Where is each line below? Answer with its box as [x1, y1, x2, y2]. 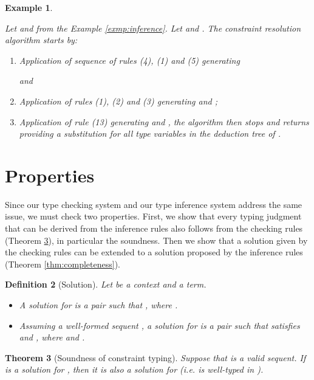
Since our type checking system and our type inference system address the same [5, 198, 302, 210]
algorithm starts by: [5, 33, 78, 46]
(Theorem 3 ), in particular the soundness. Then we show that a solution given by [5, 233, 308, 246]
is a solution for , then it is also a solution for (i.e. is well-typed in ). [5, 363, 264, 376]
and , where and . [19, 331, 85, 344]
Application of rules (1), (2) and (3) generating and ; [19, 94, 217, 107]
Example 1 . [5, 1, 53, 13]
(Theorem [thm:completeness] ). [5, 257, 120, 270]
